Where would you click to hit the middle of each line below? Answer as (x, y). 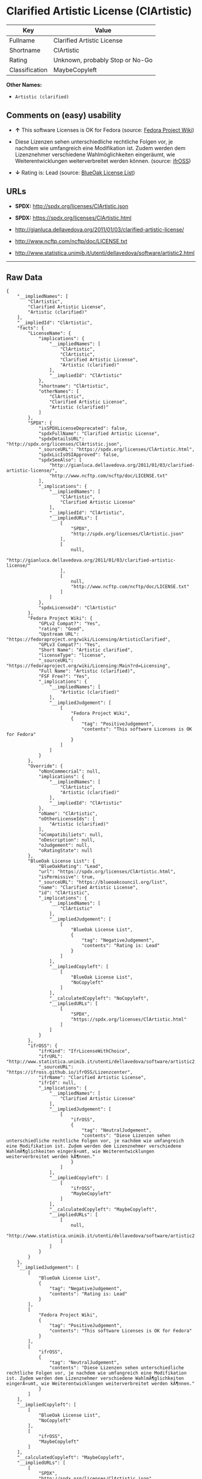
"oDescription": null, (67, 840)
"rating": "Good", (61, 629)
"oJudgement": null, (64, 846)
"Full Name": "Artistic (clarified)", (87, 671)
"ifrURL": (50, 1057)
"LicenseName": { (49, 334)
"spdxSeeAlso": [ (60, 460)
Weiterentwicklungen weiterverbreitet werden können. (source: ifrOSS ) (103, 160)
